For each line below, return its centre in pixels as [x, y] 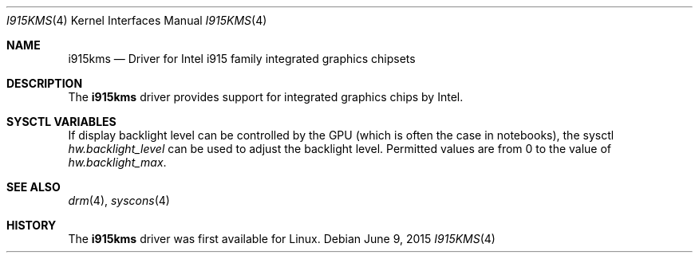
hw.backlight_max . [117, 162]
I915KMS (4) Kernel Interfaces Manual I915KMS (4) [137, 20]
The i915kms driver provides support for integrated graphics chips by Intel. [266, 97]
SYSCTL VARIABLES [61, 122]
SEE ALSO [34, 187]
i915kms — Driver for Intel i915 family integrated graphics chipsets [242, 59]
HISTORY [32, 225]
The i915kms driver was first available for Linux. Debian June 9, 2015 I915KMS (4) [282, 239]
